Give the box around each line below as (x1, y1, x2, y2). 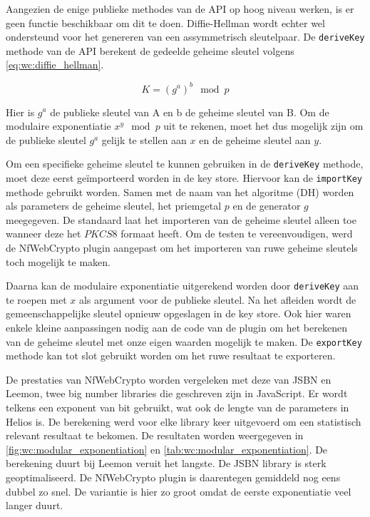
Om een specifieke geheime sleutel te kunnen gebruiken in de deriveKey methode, (6, 156, 364, 171)
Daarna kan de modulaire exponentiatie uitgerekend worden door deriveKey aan (6, 278, 359, 293)
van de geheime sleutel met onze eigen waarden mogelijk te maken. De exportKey (6, 334, 362, 349)
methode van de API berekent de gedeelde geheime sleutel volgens (6, 43, 294, 58)
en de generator (232, 198, 301, 213)
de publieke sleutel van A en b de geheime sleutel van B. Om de (50, 104, 329, 119)
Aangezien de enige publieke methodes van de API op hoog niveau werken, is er (6, 1, 354, 16)
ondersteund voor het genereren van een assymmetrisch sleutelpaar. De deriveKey (6, 29, 365, 44)
